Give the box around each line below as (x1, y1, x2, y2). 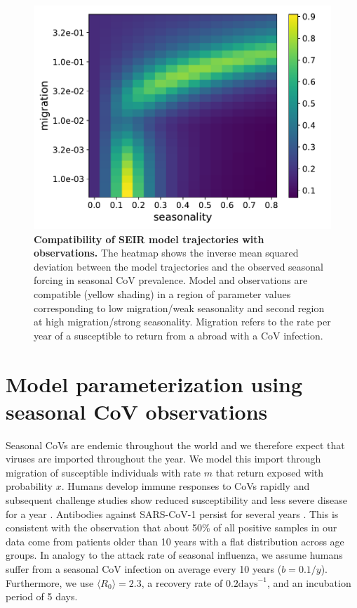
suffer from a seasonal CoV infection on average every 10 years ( (6, 562, 282, 576)
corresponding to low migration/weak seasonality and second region (34, 300, 325, 315)
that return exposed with (215, 465, 324, 479)
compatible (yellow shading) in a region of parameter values (34, 286, 291, 301)
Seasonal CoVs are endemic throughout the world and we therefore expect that (6, 437, 345, 452)
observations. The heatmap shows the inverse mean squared (34, 245, 299, 260)
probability (6, 479, 53, 493)
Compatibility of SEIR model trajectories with (34, 231, 264, 246)
